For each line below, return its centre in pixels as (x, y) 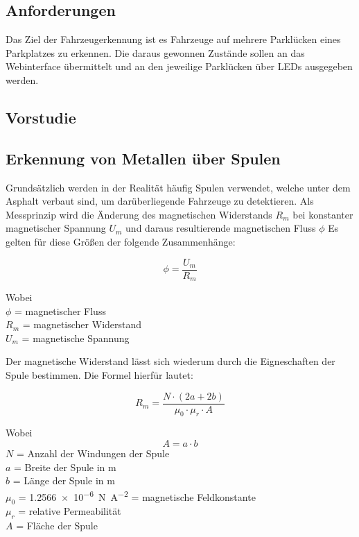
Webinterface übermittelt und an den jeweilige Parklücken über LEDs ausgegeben (179, 66)
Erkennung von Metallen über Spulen (143, 158)
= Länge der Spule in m (64, 480)
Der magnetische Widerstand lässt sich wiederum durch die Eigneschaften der (170, 361)
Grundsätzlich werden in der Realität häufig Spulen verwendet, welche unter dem (178, 187)
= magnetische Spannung (76, 338)
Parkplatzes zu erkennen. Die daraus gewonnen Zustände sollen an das (155, 52)
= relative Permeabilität (70, 511)
